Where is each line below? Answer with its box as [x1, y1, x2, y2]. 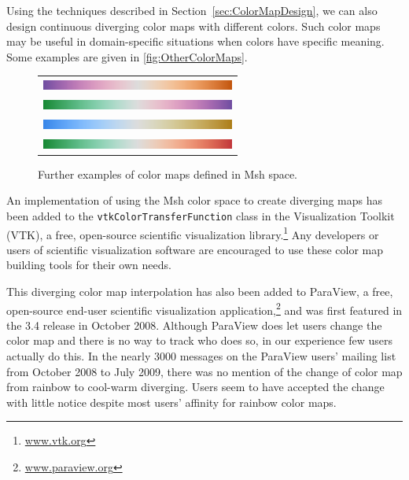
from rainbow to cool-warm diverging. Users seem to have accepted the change [6, 378, 385, 395]
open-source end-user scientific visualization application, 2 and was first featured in [6, 299, 403, 318]
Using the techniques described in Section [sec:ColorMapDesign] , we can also [6, 2, 378, 18]
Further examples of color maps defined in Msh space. [38, 165, 298, 182]
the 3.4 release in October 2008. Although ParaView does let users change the [6, 316, 382, 333]
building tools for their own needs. [6, 257, 171, 273]
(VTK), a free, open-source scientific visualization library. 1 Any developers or [6, 223, 379, 242]
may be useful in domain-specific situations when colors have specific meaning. [6, 33, 385, 50]
